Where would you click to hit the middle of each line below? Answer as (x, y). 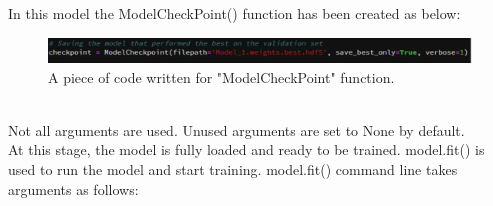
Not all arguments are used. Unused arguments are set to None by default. (236, 129)
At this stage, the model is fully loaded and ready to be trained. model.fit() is (246, 149)
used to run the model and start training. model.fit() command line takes (233, 169)
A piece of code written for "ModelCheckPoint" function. (221, 76)
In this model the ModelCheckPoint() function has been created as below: (234, 13)
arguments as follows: (73, 188)
